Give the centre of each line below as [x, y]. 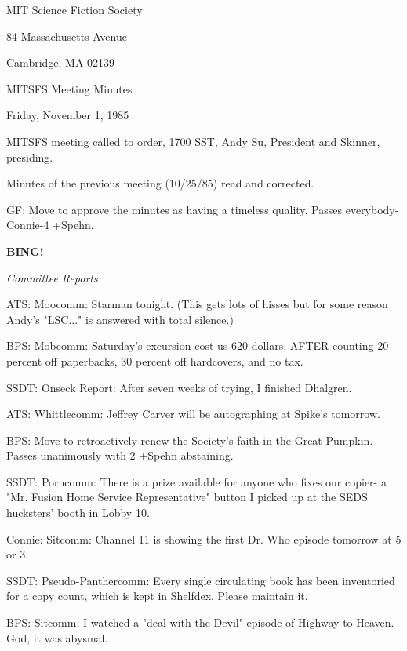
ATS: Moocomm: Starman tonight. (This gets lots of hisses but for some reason [197, 304]
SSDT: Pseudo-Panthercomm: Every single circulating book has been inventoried [201, 580]
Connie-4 [28, 225]
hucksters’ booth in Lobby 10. [78, 513]
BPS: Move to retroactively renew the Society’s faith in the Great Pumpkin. [190, 440]
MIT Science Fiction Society [74, 9]
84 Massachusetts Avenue [67, 36]
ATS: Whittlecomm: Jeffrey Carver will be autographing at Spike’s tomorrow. [193, 414]
